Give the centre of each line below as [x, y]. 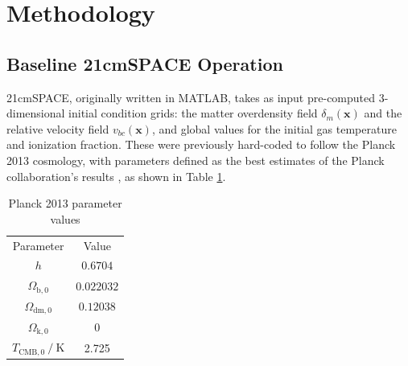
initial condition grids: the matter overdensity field [193, 113]
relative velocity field [58, 128]
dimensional [36, 113]
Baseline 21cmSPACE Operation [145, 63]
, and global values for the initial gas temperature [274, 128]
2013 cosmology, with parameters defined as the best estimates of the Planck [196, 160]
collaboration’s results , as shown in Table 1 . [116, 176]
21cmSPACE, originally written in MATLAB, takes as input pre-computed [191, 97]
